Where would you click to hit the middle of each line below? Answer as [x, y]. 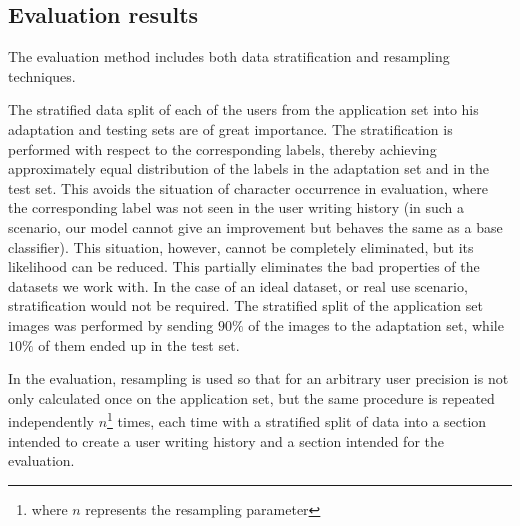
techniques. [42, 75]
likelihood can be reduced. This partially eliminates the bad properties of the [244, 266]
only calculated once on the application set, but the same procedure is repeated [251, 397]
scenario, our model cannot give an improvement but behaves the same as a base [255, 226]
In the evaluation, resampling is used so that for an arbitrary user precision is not [258, 378]
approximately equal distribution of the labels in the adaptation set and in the [249, 168]
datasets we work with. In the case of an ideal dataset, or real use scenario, [238, 285]
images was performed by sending [111, 324]
